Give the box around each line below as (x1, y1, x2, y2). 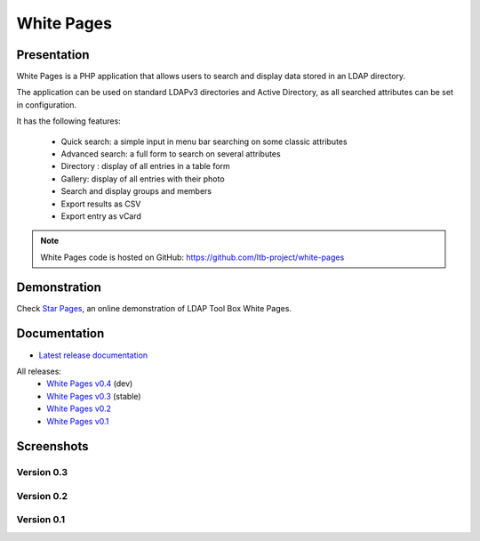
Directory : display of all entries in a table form (60, 161, 230, 172)
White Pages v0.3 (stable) (46, 391, 141, 401)
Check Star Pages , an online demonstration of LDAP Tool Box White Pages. (16, 303, 292, 313)
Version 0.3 (16, 466, 68, 479)
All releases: (16, 366, 62, 376)
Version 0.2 (16, 489, 68, 502)
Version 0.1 (16, 513, 66, 526)
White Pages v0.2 (46, 403, 111, 414)
